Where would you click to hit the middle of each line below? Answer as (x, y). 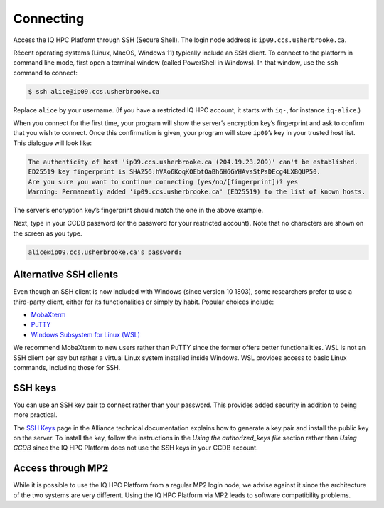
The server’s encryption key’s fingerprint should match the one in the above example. (138, 210)
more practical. (35, 415)
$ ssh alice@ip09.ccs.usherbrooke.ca (94, 91)
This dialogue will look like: (53, 143)
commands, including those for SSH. (67, 367)
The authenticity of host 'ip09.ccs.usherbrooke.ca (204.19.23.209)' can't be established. (193, 162)
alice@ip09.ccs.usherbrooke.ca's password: (105, 252)
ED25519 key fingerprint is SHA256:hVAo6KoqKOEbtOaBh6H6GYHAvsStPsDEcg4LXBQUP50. (175, 172)
